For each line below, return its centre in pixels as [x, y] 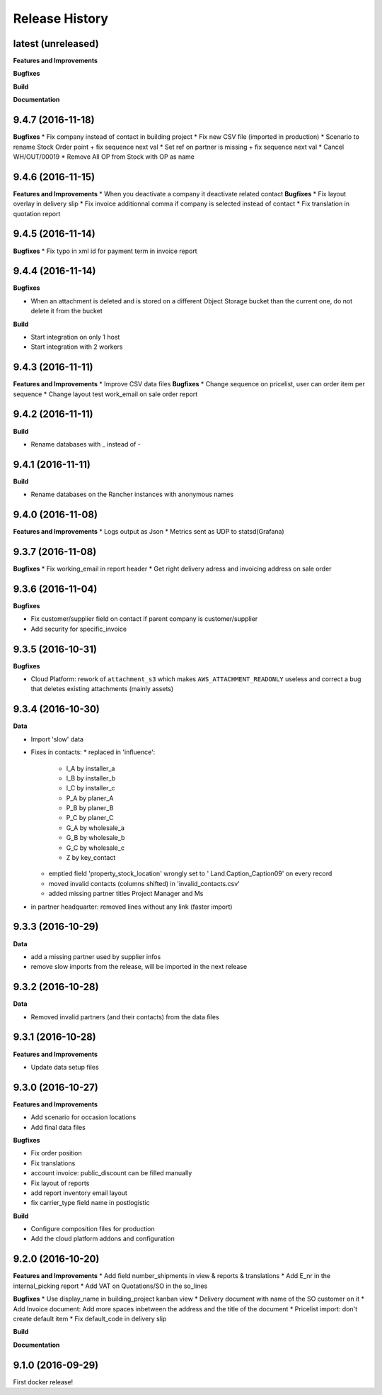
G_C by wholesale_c [95, 848]
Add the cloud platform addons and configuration [103, 1239]
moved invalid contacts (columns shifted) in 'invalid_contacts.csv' [144, 883]
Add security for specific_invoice [79, 629]
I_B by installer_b [91, 778]
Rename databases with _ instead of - [86, 444]
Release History [61, 18]
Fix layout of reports [60, 1183]
